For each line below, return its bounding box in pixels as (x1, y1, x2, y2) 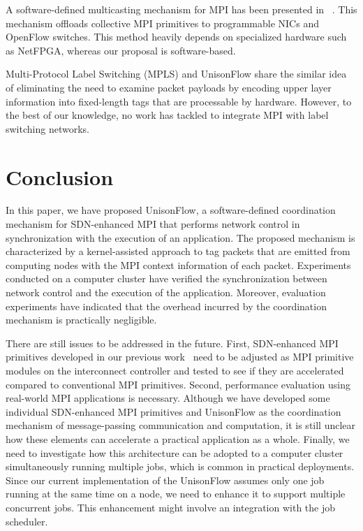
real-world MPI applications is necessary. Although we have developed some (6, 391, 330, 405)
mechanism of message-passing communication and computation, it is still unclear (6, 418, 356, 432)
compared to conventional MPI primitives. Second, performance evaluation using (6, 377, 351, 391)
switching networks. (6, 121, 89, 136)
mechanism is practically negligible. (6, 312, 157, 327)
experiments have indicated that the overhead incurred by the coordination (6, 298, 327, 313)
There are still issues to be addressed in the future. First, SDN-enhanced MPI (6, 335, 339, 350)
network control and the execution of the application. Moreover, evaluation (6, 285, 326, 300)
